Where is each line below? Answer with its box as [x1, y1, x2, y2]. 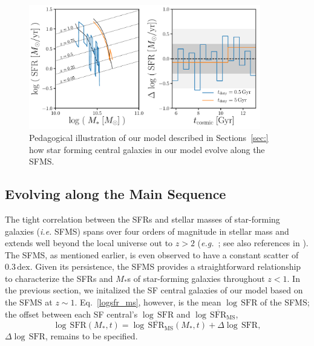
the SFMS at [5, 296, 53, 308]
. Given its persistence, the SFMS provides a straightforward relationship [30, 260, 301, 273]
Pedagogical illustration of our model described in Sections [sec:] [29, 131, 269, 143]
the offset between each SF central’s [5, 307, 138, 320]
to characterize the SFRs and [5, 272, 113, 284]
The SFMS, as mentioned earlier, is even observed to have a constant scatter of [5, 248, 299, 261]
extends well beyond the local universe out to [5, 237, 173, 249]
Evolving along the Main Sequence [5, 184, 226, 203]
